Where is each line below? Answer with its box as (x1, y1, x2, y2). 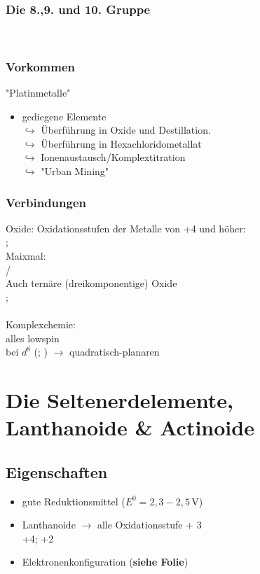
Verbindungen (6, 193, 86, 211)
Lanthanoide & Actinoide (6, 413, 254, 442)
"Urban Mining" (41, 164, 109, 178)
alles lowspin (6, 330, 60, 345)
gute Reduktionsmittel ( (22, 493, 125, 508)
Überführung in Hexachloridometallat (41, 136, 202, 150)
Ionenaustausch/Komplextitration (41, 150, 186, 164)
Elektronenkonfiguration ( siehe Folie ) (22, 554, 189, 569)
